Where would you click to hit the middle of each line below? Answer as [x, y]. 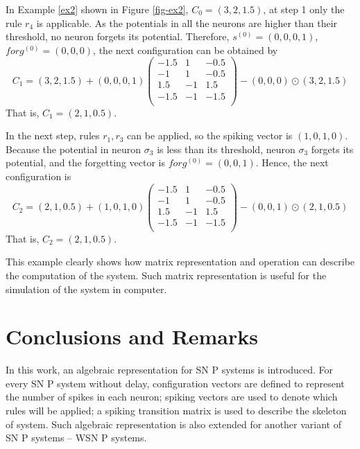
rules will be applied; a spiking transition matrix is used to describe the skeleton [176, 411]
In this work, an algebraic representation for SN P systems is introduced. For [170, 370]
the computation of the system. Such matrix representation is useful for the [166, 275]
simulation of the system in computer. [86, 289]
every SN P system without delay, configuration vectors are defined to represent [175, 383]
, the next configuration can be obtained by [186, 50]
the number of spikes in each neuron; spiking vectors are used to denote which [172, 397]
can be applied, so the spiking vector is [210, 135]
